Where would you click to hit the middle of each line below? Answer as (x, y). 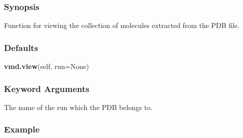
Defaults (21, 47)
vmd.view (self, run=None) (47, 66)
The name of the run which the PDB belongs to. (78, 107)
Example (22, 129)
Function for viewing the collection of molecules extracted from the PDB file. (122, 25)
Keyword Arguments (47, 88)
